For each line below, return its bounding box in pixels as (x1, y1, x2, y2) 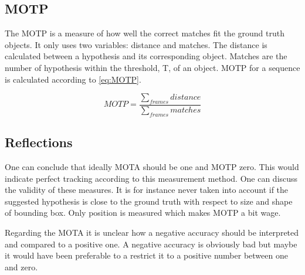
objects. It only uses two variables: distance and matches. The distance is (5, 38, 267, 50)
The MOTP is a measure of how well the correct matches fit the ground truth (5, 27, 284, 39)
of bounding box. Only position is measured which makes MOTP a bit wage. (5, 206, 281, 219)
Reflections (5, 133, 73, 151)
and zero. (5, 260, 38, 273)
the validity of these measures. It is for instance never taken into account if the (5, 184, 289, 196)
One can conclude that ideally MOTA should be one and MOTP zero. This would (5, 161, 299, 172)
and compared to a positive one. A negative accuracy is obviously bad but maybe (5, 237, 297, 250)
